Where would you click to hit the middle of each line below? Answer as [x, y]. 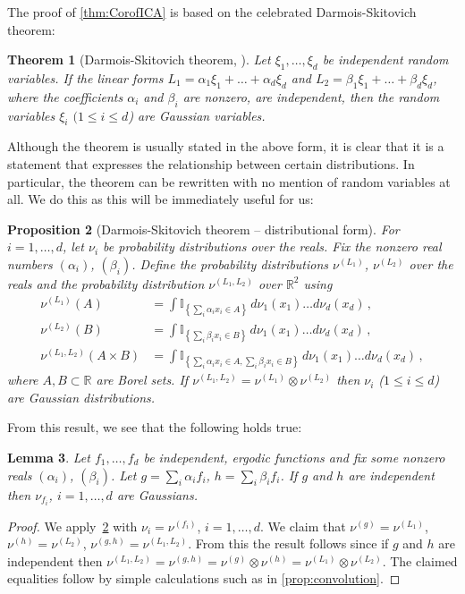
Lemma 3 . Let [49, 458]
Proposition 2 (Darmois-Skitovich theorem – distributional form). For [203, 229]
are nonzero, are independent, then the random [311, 96]
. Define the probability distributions [230, 263]
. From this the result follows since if [288, 543]
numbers [30, 263]
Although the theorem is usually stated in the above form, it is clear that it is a [226, 146]
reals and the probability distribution [106, 283]
